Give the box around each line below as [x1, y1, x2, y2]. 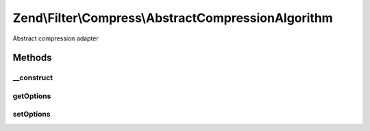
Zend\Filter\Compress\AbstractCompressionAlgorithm [12, 10, 334, 25]
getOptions [12, 91, 51, 101]
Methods [12, 52, 52, 64]
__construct [12, 73, 53, 82]
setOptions [12, 110, 51, 119]
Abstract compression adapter [12, 34, 99, 43]
